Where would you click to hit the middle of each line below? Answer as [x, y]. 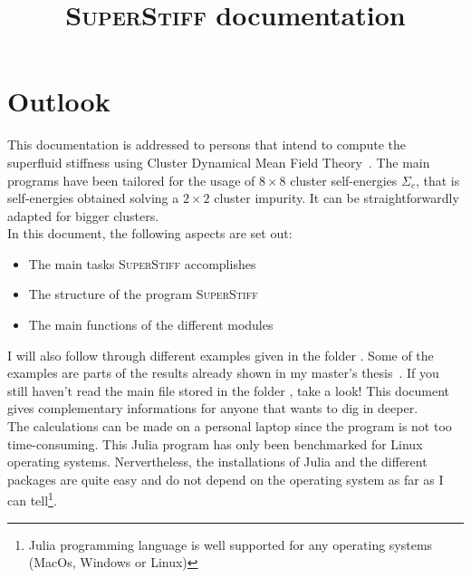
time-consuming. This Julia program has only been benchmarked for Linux [215, 443]
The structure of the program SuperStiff [143, 294]
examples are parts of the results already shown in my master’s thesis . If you [223, 373]
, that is [437, 180]
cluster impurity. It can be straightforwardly [336, 198]
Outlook [59, 101]
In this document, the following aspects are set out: [150, 233]
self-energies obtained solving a [93, 198]
